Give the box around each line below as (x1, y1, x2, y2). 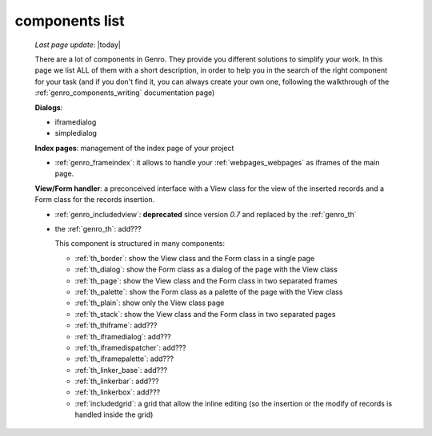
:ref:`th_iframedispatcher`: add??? (74, 343, 186, 352)
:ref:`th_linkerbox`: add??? (74, 387, 161, 397)
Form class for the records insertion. (34, 195, 155, 204)
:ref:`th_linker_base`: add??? (74, 365, 168, 375)
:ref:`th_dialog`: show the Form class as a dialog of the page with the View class (74, 264, 338, 275)
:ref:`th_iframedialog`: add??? (74, 331, 171, 341)
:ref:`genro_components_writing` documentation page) (34, 88, 215, 97)
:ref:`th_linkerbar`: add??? (74, 376, 159, 386)
